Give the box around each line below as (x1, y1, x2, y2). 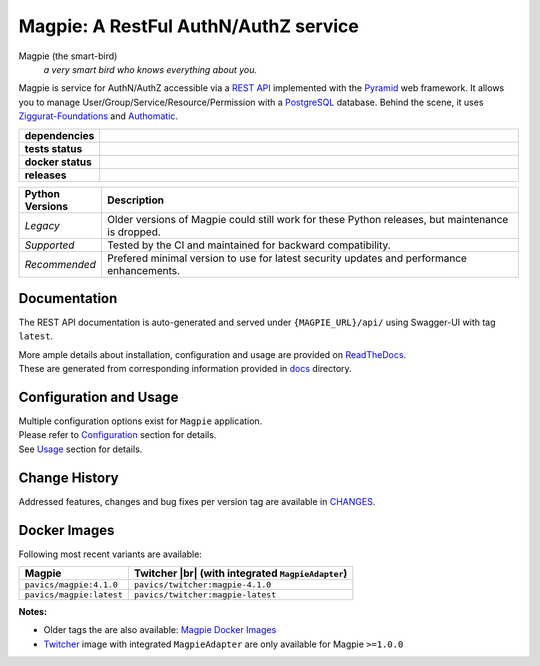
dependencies (24, 128, 95, 142)
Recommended (24, 257, 97, 271)
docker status (24, 155, 92, 169)
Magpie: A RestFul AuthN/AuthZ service (18, 15, 360, 37)
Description (106, 193, 165, 207)
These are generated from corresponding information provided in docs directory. (18, 363, 352, 375)
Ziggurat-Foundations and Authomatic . (18, 110, 179, 122)
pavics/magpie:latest (24, 590, 124, 600)
